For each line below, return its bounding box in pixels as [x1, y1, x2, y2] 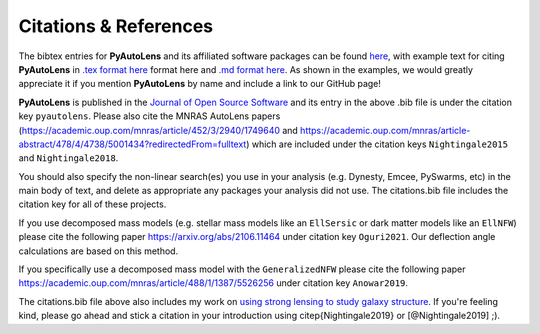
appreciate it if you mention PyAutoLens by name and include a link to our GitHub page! [18, 78, 382, 90]
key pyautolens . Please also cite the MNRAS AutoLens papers [18, 110, 281, 122]
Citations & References [18, 15, 214, 37]
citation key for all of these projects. [18, 198, 167, 210]
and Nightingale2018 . [18, 152, 119, 164]
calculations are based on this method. [18, 245, 179, 257]
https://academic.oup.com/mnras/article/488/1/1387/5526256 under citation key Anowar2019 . [18, 277, 409, 289]
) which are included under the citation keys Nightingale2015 [245, 138, 509, 150]
